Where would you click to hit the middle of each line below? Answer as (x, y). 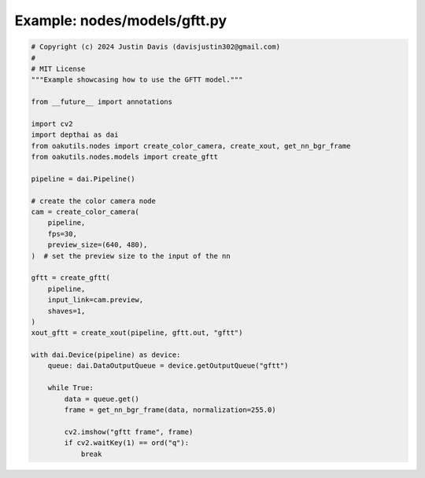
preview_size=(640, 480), (98, 245)
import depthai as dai (75, 135)
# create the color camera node (94, 201)
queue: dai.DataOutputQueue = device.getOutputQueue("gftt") (168, 366)
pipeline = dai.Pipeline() (83, 178)
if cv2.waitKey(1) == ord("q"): (126, 443)
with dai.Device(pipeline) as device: (106, 355)
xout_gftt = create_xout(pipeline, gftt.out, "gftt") (137, 333)
